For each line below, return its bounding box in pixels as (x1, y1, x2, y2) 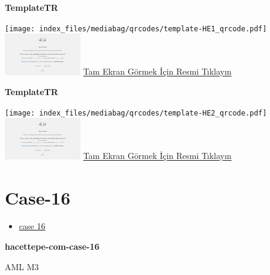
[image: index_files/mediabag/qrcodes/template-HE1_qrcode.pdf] (5, 24, 267, 33)
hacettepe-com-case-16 (5, 240, 100, 253)
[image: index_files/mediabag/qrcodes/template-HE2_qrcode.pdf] (5, 108, 267, 117)
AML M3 (5, 260, 39, 273)
